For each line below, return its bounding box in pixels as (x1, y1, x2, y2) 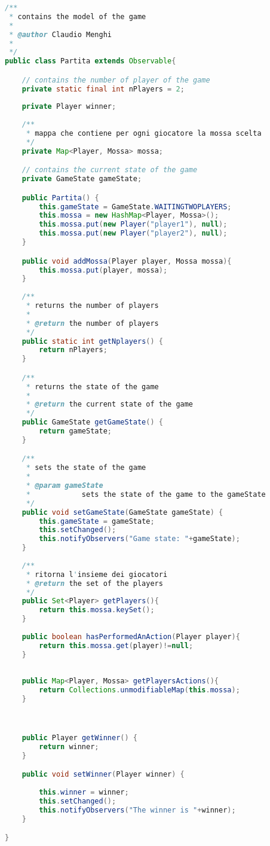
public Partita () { (22, 193, 99, 202)
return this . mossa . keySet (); (39, 606, 155, 615)
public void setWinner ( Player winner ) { (22, 770, 185, 779)
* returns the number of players (26, 301, 159, 310)
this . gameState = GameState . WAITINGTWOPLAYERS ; (39, 202, 232, 211)
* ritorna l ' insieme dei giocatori (26, 570, 168, 579)
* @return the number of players (26, 319, 159, 328)
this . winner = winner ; (39, 787, 129, 796)
